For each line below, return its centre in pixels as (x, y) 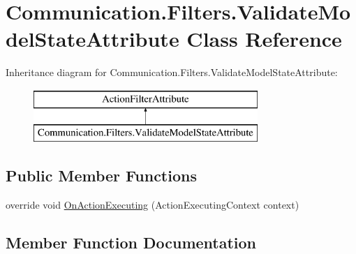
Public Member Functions (101, 175)
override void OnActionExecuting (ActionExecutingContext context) (153, 205)
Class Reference (264, 39)
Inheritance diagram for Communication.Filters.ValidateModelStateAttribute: (172, 72)
